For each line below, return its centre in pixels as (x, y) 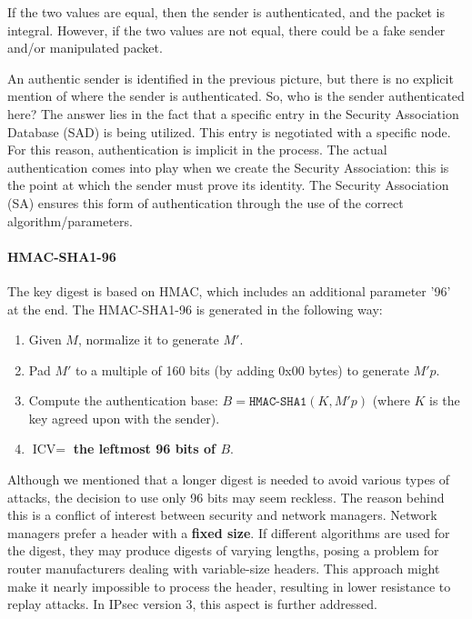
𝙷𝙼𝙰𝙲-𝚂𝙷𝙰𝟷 (278, 402)
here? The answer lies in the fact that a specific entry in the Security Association (233, 113)
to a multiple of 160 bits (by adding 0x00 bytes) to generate (242, 369)
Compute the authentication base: (123, 400)
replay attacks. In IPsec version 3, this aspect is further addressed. (192, 604)
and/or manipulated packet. (85, 48)
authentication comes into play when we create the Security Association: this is (228, 167)
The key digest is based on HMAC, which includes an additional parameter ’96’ (229, 290)
